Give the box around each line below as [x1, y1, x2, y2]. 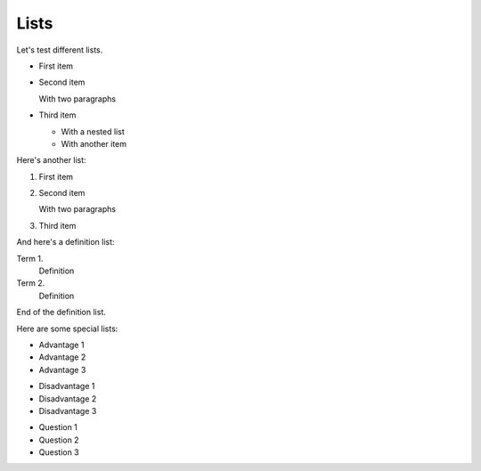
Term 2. [16, 278, 45, 288]
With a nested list [61, 126, 125, 137]
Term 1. [16, 253, 44, 264]
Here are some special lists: [16, 323, 118, 334]
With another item [61, 138, 126, 149]
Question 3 [38, 447, 79, 458]
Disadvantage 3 [38, 405, 97, 416]
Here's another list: [16, 155, 86, 166]
